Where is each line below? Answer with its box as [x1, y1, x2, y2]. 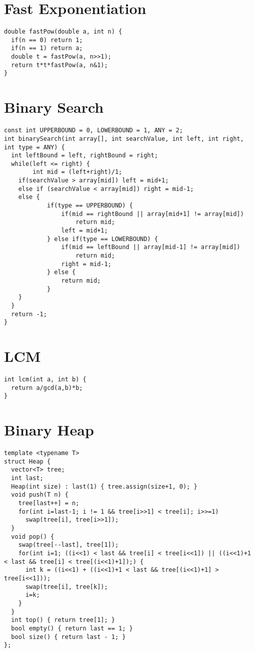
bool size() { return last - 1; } [11, 633, 126, 640]
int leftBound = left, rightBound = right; [11, 152, 158, 159]
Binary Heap [4, 419, 94, 440]
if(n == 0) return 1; [11, 36, 83, 44]
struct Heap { [4, 458, 51, 465]
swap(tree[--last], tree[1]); [18, 541, 119, 549]
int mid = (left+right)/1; [32, 168, 122, 176]
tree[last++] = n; [18, 500, 79, 507]
